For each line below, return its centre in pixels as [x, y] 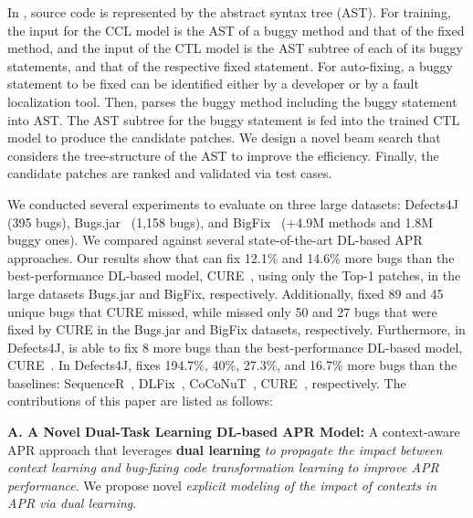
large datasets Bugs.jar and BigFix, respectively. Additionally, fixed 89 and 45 [226, 293]
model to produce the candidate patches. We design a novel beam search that [224, 137]
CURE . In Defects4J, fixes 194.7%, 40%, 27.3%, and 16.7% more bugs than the [232, 365]
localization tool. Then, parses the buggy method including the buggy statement [232, 101]
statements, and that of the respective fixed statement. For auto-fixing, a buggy [230, 65]
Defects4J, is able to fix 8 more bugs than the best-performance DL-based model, [235, 347]
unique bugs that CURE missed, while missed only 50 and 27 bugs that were [222, 311]
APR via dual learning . [72, 503]
